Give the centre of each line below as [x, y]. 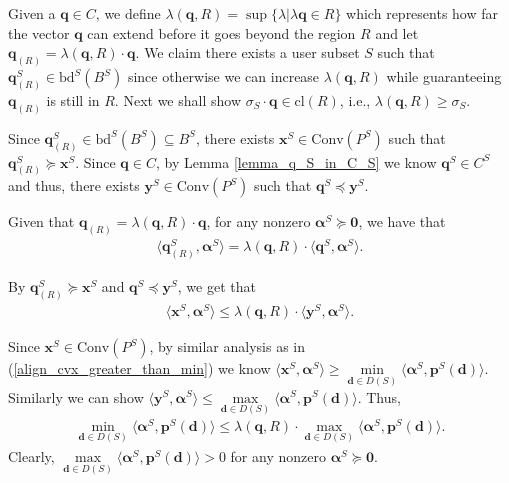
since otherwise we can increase [223, 76]
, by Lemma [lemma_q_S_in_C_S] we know [296, 161]
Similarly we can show [76, 396]
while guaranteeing [444, 76]
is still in [73, 99]
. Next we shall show [177, 99]
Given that [41, 221]
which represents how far [422, 13]
